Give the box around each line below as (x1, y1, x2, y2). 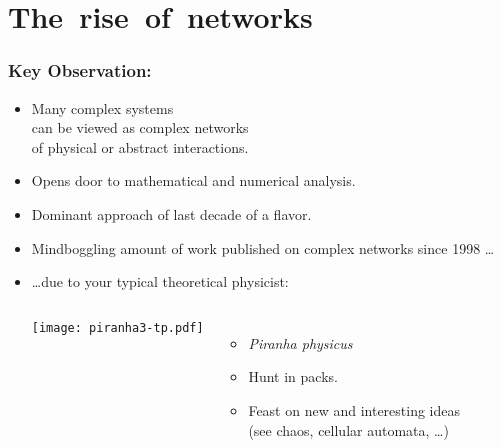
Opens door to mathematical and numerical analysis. (31, 170, 356, 191)
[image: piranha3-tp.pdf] (31, 320, 204, 335)
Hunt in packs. (248, 366, 338, 387)
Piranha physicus (248, 332, 353, 353)
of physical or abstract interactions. (31, 136, 249, 157)
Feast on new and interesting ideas (248, 399, 461, 420)
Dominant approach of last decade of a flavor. (31, 203, 312, 224)
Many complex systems (31, 97, 174, 118)
